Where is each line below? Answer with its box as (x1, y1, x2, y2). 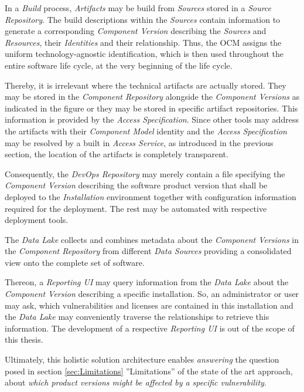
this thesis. (5, 333, 43, 346)
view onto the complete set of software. (5, 256, 145, 268)
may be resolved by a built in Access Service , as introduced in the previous (5, 136, 274, 148)
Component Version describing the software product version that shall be (5, 179, 268, 191)
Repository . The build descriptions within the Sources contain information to (5, 13, 281, 25)
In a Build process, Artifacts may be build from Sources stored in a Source (5, 2, 272, 13)
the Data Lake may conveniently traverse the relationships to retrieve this (5, 310, 269, 323)
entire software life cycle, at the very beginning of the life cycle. (5, 59, 233, 71)
